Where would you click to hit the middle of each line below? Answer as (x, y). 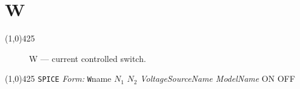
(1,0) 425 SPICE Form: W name (58, 78)
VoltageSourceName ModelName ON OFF (218, 78)
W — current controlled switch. (88, 58)
